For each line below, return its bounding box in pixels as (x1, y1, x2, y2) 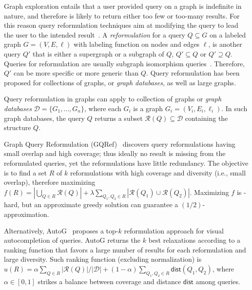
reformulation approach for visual (124, 225, 224, 235)
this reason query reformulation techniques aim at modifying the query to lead (4, 20, 238, 30)
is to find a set (4, 167, 47, 177)
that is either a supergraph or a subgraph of (33, 48, 164, 58)
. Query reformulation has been (146, 68, 240, 78)
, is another (208, 39, 242, 49)
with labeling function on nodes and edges (74, 39, 200, 49)
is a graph (133, 103, 163, 113)
